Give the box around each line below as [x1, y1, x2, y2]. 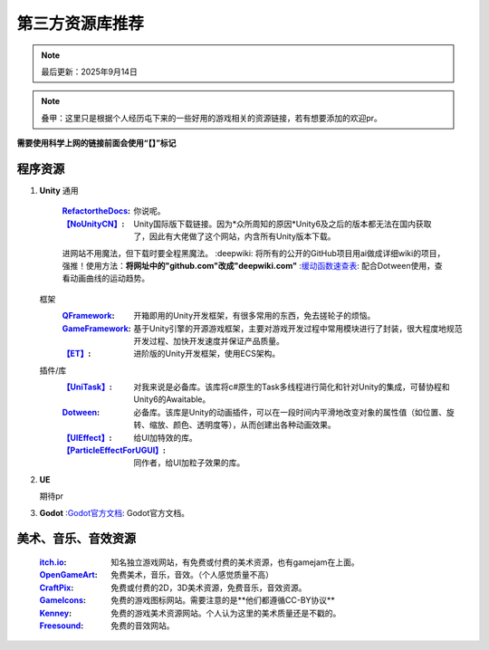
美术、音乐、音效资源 [16, 531, 136, 547]
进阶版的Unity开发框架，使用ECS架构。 [133, 349, 281, 359]
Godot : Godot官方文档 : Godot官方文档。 [39, 507, 190, 518]
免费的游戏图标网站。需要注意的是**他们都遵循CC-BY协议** [110, 595, 335, 606]
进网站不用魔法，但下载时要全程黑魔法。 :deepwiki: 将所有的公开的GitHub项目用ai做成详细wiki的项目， [62, 247, 446, 258]
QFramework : [62, 311, 115, 321]
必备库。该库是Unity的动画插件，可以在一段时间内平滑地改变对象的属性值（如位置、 [133, 406, 447, 417]
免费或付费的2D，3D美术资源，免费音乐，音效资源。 [110, 582, 307, 593]
